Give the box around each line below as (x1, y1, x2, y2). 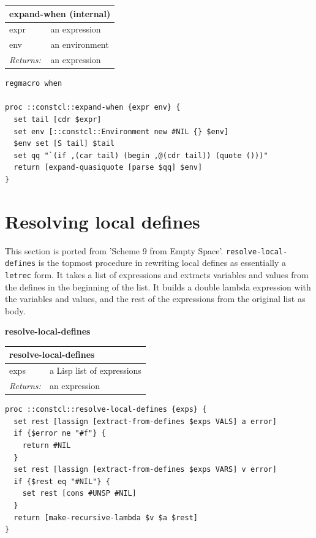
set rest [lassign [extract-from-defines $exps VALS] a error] (13, 417, 277, 426)
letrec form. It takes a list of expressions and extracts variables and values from (5, 268, 309, 281)
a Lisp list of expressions (49, 364, 141, 377)
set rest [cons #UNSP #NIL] (22, 489, 137, 498)
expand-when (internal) (9, 7, 111, 20)
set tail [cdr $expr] (13, 115, 102, 124)
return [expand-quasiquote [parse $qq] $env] (13, 163, 203, 172)
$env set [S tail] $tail (13, 139, 115, 148)
